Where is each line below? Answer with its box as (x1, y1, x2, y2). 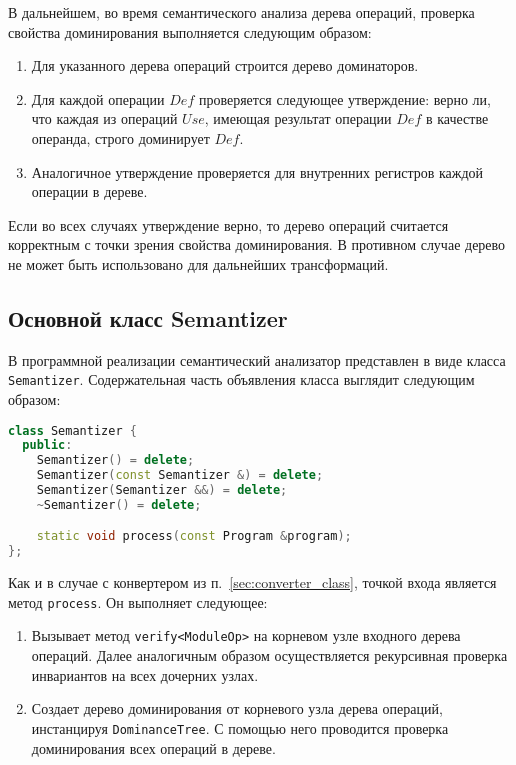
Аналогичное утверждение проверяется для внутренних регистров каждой (31, 161, 484, 182)
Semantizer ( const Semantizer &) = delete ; (36, 468, 324, 483)
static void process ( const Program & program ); (36, 529, 352, 544)
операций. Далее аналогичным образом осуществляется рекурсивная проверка (31, 645, 508, 666)
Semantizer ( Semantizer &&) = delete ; (36, 483, 288, 498)
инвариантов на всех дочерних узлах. (31, 664, 259, 685)
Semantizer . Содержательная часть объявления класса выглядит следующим (8, 369, 475, 390)
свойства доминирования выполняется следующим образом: (8, 21, 372, 42)
